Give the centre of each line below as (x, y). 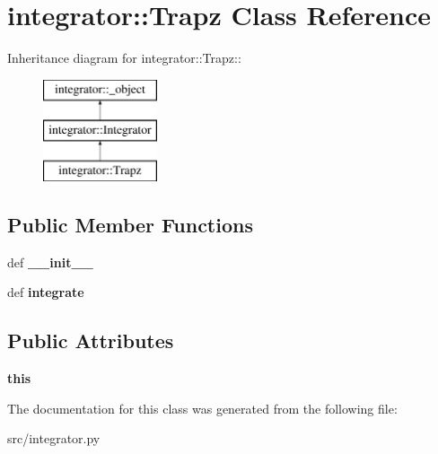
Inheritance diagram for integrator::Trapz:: (124, 58)
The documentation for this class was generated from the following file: (202, 408)
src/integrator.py (54, 438)
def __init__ (50, 262)
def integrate (46, 292)
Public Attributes (91, 340)
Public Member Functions (130, 225)
